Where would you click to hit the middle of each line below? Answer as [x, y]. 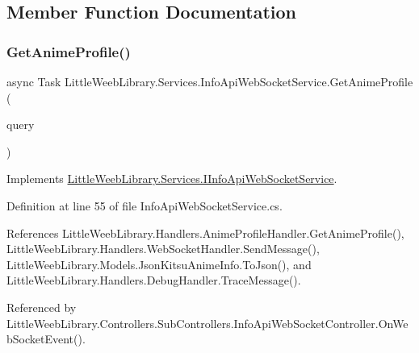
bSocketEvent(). [46, 339]
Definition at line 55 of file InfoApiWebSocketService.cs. [145, 205]
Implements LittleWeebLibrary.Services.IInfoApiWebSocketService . [172, 179]
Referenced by [42, 307]
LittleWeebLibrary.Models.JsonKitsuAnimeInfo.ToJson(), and [159, 264]
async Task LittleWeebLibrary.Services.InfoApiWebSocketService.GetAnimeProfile [210, 81]
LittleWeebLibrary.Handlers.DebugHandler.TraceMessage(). [154, 280]
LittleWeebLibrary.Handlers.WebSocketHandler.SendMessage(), [163, 249]
